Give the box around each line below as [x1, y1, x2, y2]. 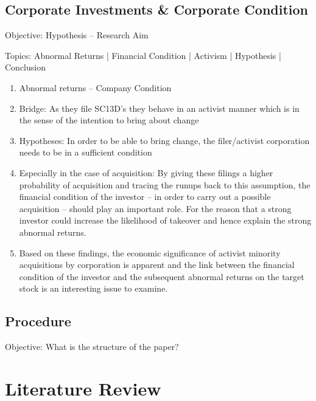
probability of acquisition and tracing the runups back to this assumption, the [19, 178, 311, 191]
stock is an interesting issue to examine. [19, 282, 168, 295]
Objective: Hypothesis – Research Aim [5, 29, 149, 41]
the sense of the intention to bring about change [19, 114, 199, 126]
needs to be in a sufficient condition [19, 146, 152, 159]
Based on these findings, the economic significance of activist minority [19, 246, 281, 259]
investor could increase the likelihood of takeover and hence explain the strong [19, 214, 312, 227]
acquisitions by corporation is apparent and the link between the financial [19, 258, 295, 271]
